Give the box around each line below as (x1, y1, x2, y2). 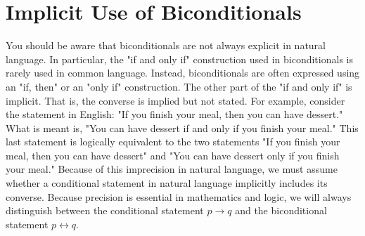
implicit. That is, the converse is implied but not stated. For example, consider (6, 93, 345, 107)
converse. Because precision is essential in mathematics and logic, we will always (6, 189, 352, 204)
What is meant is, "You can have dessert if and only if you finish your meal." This (6, 120, 359, 135)
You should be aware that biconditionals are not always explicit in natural (6, 38, 326, 53)
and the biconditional (235, 203, 327, 218)
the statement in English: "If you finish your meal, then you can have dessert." (6, 107, 343, 122)
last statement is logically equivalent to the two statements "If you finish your (6, 134, 340, 149)
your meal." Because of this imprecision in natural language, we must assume (6, 162, 338, 176)
